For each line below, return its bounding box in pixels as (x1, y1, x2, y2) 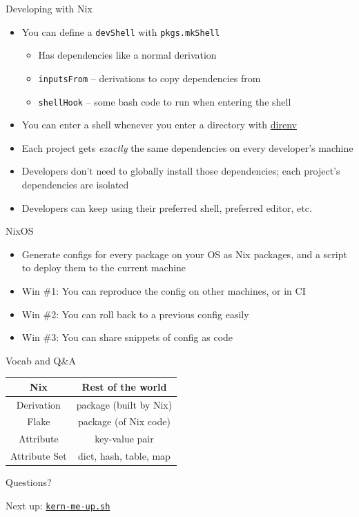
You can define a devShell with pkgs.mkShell (21, 24, 220, 39)
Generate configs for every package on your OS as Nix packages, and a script (21, 246, 347, 261)
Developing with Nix (6, 1, 93, 15)
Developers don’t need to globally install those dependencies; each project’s (21, 164, 340, 178)
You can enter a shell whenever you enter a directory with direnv (21, 117, 297, 132)
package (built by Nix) (76, 397, 173, 411)
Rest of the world (81, 379, 167, 393)
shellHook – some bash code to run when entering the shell (38, 94, 291, 108)
